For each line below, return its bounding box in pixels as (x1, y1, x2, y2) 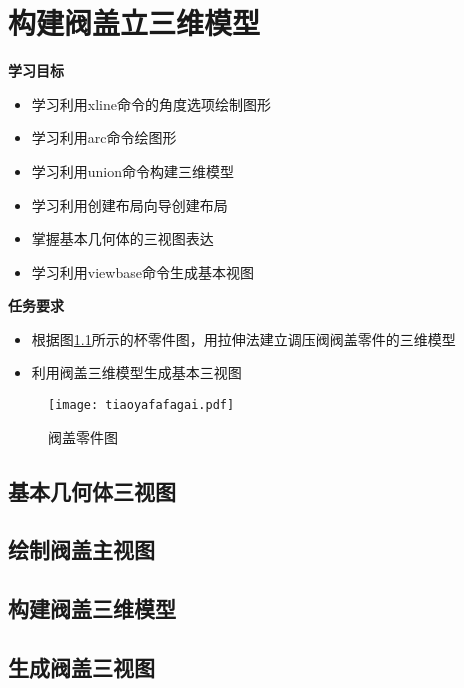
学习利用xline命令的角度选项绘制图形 (31, 93, 271, 114)
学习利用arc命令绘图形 (31, 127, 177, 148)
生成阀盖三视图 (8, 652, 155, 683)
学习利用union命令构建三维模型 (31, 160, 235, 181)
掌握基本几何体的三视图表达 (31, 228, 214, 249)
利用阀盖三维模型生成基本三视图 (31, 362, 242, 383)
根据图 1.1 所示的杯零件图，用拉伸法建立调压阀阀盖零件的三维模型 (31, 328, 456, 349)
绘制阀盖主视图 (8, 534, 155, 565)
